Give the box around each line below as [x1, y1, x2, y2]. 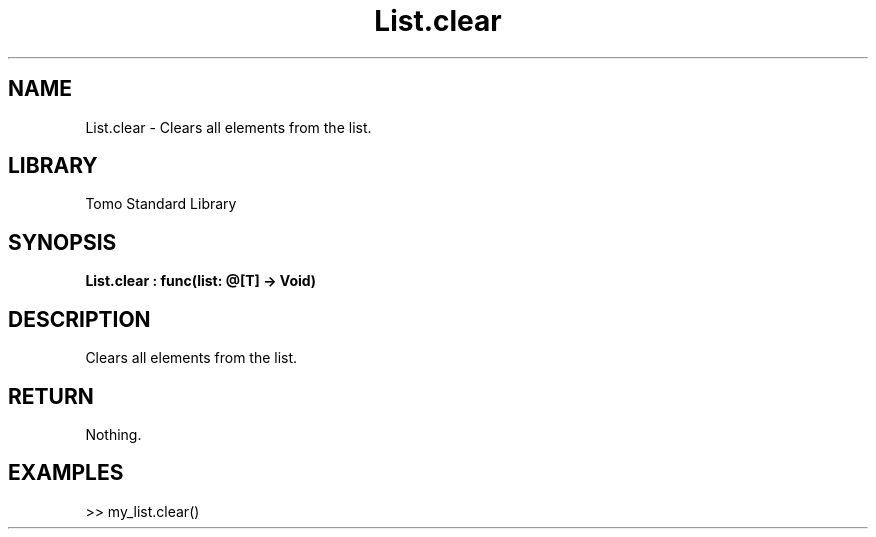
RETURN [8, 383, 94, 409]
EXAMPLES [8, 460, 124, 486]
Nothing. [85, 425, 142, 443]
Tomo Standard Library [85, 195, 237, 213]
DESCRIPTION [8, 306, 151, 332]
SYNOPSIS [8, 229, 117, 255]
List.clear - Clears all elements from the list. [85, 118, 372, 136]
